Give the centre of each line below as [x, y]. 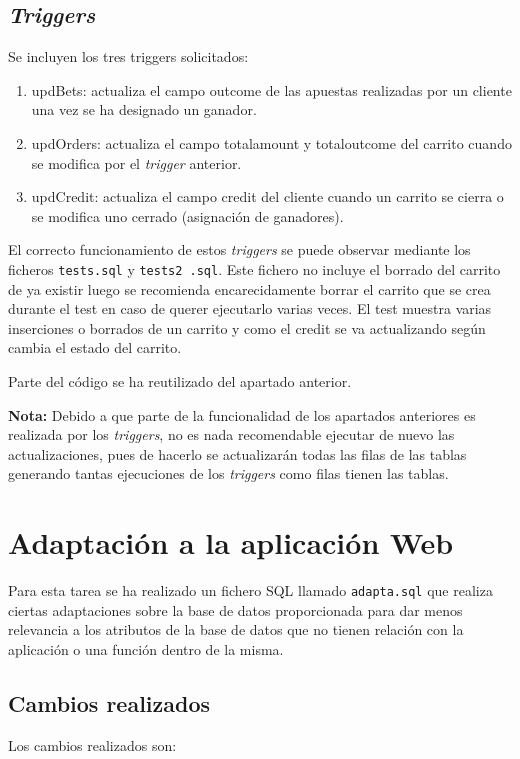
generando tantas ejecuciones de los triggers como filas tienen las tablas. [228, 473]
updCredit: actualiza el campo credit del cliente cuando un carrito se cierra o [267, 196]
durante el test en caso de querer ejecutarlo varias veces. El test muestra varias [250, 308]
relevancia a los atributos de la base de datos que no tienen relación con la [236, 629]
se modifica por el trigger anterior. [136, 162]
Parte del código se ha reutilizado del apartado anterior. [180, 380]
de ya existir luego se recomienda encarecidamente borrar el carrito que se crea [249, 288]
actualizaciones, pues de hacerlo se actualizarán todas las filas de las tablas [237, 453]
